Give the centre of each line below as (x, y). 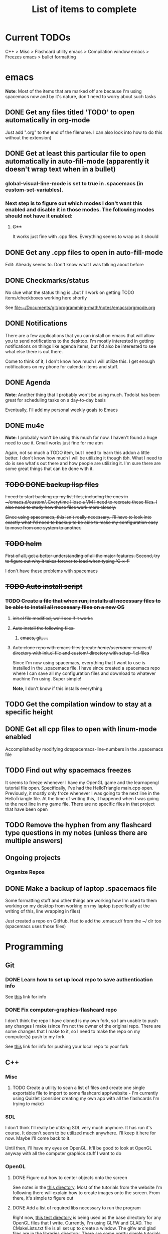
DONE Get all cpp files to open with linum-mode (81, 729)
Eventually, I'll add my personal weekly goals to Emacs (61, 410)
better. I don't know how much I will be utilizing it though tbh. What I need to (84, 458)
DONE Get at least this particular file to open (76, 154)
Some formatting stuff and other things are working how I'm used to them (81, 901)
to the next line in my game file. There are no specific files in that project (80, 804)
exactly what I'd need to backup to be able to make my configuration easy (82, 522)
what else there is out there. (34, 351)
